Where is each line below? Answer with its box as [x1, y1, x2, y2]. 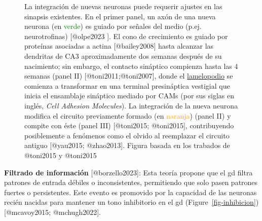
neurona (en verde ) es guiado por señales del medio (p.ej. [24, 21, 202, 31]
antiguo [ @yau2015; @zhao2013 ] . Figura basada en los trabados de [24, 140, 230, 151]
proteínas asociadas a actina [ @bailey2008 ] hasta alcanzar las [24, 41, 214, 51]
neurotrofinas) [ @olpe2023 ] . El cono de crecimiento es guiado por [24, 30, 228, 41]
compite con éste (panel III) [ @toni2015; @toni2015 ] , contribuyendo [24, 120, 234, 131]
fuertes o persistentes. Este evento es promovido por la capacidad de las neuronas [4, 187, 257, 197]
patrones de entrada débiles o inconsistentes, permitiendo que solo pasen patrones [4, 177, 258, 188]
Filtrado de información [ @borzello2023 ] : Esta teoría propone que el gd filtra [4, 167, 253, 177]
